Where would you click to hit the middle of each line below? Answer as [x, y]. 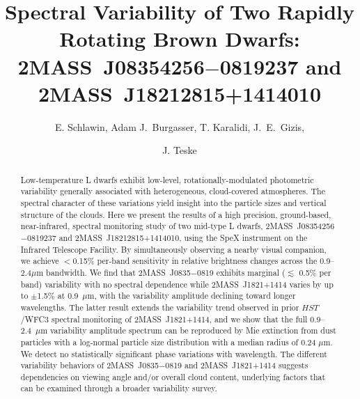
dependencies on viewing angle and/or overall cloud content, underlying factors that [173, 376]
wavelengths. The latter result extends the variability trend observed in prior [160, 307]
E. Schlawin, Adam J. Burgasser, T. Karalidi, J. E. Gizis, [180, 126]
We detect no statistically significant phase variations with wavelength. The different [174, 353]
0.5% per [315, 272]
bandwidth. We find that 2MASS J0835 [118, 272]
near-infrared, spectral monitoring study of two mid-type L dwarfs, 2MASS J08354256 [178, 226]
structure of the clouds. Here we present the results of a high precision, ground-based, [176, 214]
